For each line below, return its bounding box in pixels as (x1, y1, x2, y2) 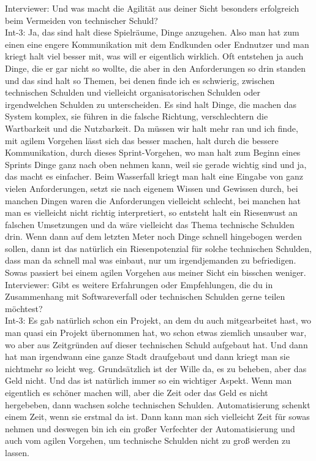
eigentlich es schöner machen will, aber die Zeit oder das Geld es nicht (5, 386, 268, 398)
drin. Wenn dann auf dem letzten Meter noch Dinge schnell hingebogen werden (5, 230, 302, 243)
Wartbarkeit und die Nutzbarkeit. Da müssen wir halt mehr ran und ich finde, (5, 121, 298, 134)
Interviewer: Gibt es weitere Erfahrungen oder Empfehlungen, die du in (5, 278, 273, 291)
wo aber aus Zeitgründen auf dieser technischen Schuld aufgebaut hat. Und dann (5, 338, 308, 351)
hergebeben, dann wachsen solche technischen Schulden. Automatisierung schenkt (5, 398, 310, 411)
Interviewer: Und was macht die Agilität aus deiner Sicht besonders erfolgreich (5, 2, 299, 14)
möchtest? (5, 302, 43, 314)
